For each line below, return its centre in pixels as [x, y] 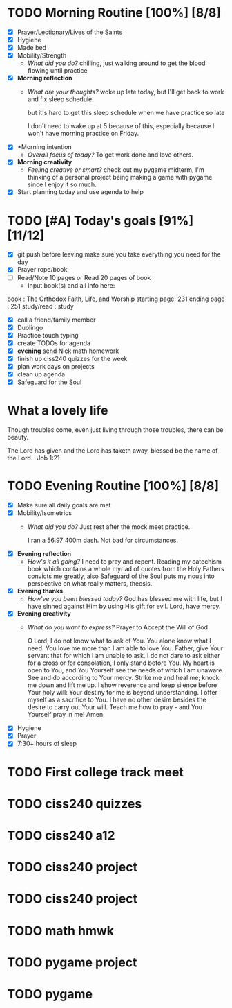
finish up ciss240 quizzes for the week [72, 358]
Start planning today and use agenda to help [80, 192]
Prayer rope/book [42, 270]
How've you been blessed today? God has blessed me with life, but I [125, 599]
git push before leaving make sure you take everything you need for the [119, 254]
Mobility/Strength [42, 55]
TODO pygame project [72, 962]
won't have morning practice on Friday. [83, 134]
